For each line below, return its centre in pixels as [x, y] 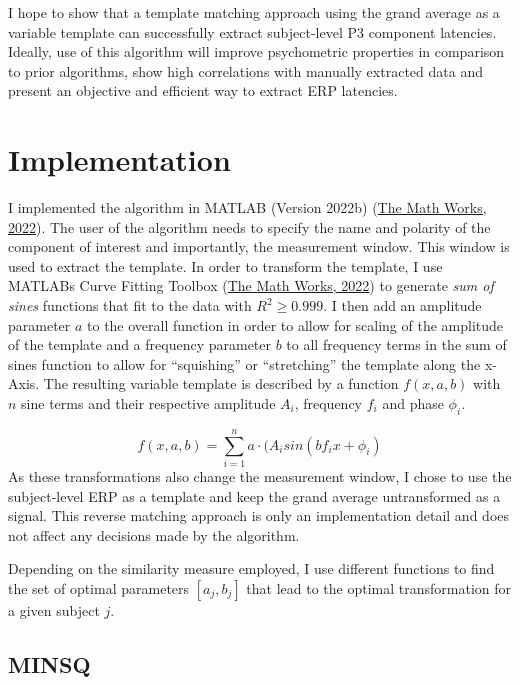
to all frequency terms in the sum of [396, 344]
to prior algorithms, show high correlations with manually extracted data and [245, 70]
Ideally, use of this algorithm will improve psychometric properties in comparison [256, 51]
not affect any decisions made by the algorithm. [154, 534]
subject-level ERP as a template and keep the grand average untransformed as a [254, 495]
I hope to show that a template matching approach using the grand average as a [254, 12]
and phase [413, 403]
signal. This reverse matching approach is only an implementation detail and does [259, 515]
